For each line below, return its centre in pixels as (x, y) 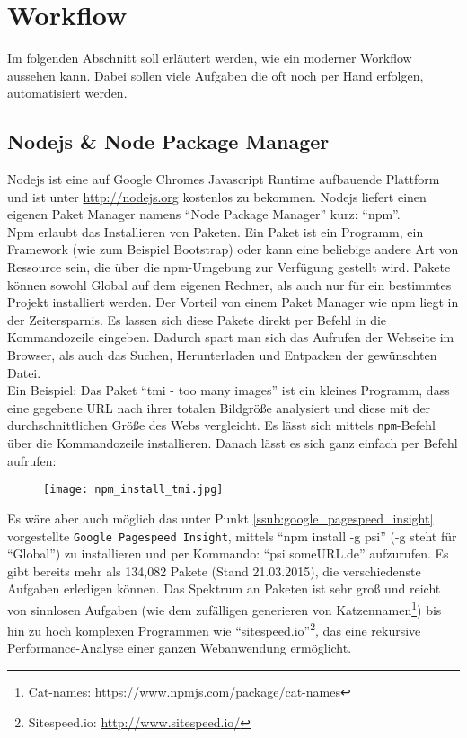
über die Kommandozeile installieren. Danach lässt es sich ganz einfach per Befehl (233, 443)
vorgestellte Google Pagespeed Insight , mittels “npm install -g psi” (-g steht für (232, 536)
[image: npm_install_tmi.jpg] (133, 490)
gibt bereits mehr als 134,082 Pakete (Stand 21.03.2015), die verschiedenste (214, 571)
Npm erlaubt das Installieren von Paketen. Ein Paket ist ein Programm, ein (216, 231)
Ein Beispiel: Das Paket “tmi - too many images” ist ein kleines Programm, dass (229, 390)
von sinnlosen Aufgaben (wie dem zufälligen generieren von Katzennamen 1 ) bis (225, 608)
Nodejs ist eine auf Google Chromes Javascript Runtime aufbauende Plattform (224, 179)
